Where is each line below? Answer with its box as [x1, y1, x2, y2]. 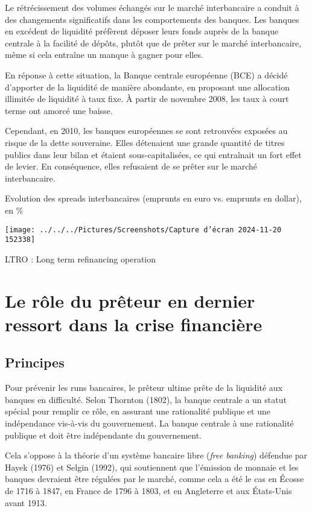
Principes [5, 353, 65, 372]
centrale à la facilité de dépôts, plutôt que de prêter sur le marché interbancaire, [5, 36, 302, 49]
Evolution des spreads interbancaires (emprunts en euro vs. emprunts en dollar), [5, 192, 302, 205]
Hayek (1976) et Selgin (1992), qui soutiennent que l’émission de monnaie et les [5, 460, 299, 473]
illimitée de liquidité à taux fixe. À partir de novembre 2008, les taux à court [5, 92, 289, 105]
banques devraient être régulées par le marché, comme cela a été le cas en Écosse [5, 472, 304, 485]
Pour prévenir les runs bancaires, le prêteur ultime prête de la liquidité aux [5, 381, 283, 394]
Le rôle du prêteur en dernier [5, 288, 255, 313]
